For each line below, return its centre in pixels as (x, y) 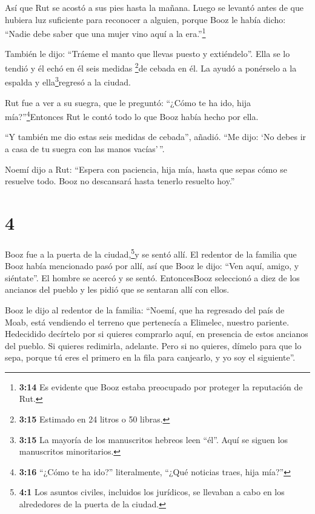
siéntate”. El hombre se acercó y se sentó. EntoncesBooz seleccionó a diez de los (152, 277)
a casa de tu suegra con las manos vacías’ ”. (85, 148)
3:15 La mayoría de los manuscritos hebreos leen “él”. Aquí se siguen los (153, 439)
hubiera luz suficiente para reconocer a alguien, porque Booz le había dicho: (145, 19)
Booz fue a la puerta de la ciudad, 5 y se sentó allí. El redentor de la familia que (151, 253)
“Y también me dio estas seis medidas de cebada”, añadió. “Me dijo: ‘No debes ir (156, 137)
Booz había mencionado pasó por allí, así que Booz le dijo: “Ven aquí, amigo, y (152, 266)
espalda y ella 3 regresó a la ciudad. (68, 81)
